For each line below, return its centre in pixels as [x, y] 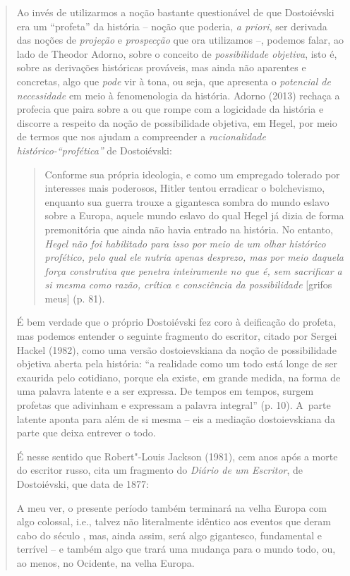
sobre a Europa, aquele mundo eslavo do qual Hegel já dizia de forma [194, 215]
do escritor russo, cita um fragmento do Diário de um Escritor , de [160, 470]
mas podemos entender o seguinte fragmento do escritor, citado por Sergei [177, 336]
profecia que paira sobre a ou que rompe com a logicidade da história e [170, 109]
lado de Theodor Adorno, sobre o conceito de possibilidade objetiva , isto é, [177, 53]
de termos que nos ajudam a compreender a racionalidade [141, 136]
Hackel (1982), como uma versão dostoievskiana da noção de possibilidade [176, 349]
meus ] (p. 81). [75, 298]
